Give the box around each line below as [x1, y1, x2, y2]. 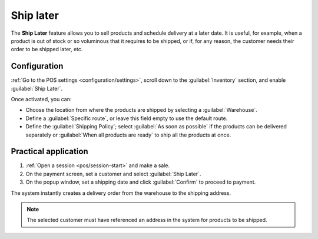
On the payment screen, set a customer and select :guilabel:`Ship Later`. [25, 170, 201, 177]
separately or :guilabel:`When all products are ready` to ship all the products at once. [25, 131, 231, 138]
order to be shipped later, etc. [11, 46, 83, 53]
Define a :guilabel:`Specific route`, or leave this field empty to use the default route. [25, 115, 228, 122]
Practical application [11, 147, 88, 157]
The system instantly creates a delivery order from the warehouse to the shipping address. [11, 189, 231, 197]
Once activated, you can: [11, 96, 72, 103]
